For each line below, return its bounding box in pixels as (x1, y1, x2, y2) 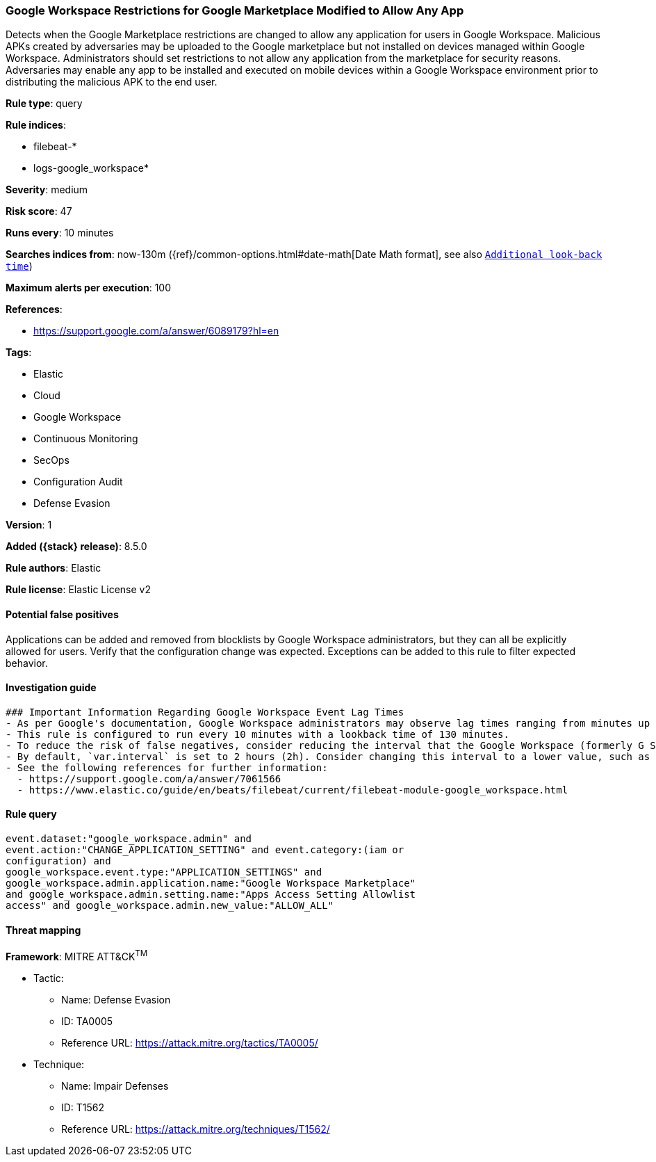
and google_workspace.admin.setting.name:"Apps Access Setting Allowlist (6, 889, 416, 901)
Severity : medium (6, 184, 88, 196)
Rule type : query (6, 97, 83, 110)
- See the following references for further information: (6, 761, 328, 773)
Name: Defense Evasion (61, 993, 171, 1006)
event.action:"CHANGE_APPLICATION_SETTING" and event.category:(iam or (6, 844, 404, 856)
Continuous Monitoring (33, 433, 138, 445)
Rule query (6, 808, 57, 821)
